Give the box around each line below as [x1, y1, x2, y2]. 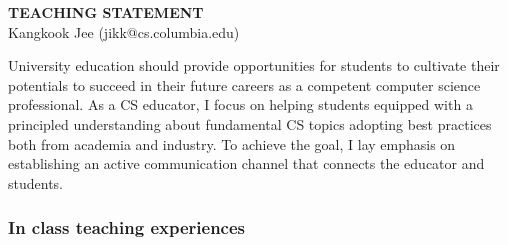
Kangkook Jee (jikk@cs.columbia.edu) [8, 21, 240, 42]
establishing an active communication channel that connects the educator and [8, 153, 485, 174]
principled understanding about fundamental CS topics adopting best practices [8, 113, 492, 134]
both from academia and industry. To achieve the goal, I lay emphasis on [8, 133, 456, 154]
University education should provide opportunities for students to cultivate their [8, 55, 500, 76]
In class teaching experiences [8, 215, 246, 240]
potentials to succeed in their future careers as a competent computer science [8, 74, 481, 95]
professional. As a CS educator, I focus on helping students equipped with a [8, 94, 473, 115]
